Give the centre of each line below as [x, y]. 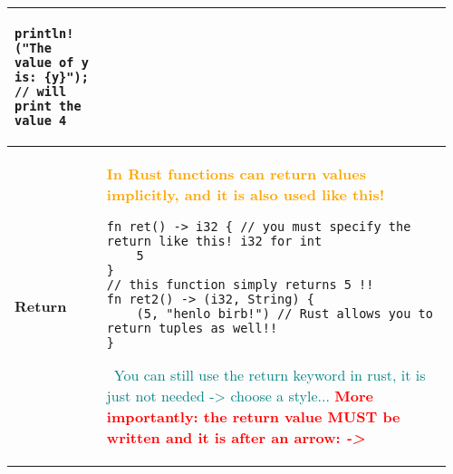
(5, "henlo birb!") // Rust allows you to [284, 314]
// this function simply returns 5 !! [240, 285]
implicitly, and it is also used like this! [246, 194]
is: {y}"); [52, 77]
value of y [52, 63]
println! [44, 34]
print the [48, 106]
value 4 [41, 121]
